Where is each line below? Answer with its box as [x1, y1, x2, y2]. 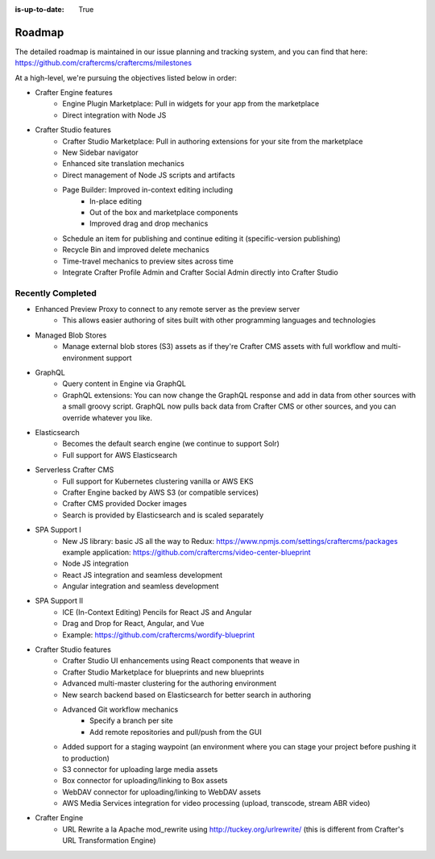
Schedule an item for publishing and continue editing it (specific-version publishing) [62, 234, 342, 243]
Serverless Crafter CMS [35, 465, 114, 475]
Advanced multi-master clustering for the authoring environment [62, 678, 277, 688]
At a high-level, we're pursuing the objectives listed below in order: [14, 73, 238, 82]
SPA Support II [35, 596, 84, 606]
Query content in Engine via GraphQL [62, 379, 187, 388]
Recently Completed [14, 287, 97, 298]
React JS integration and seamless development [62, 570, 223, 579]
